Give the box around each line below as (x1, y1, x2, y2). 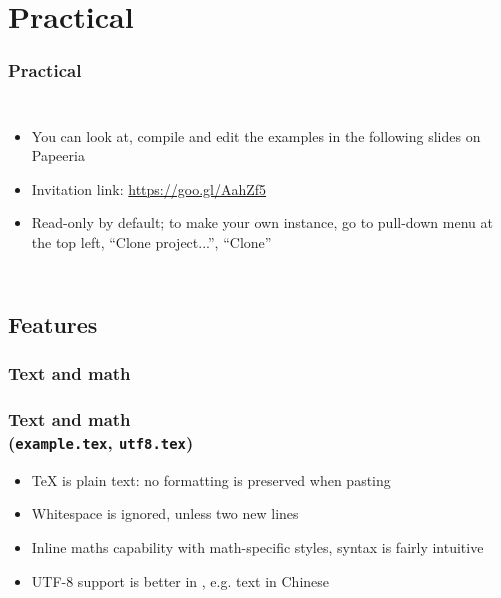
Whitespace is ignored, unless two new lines (31, 503, 299, 524)
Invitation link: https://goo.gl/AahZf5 (31, 178, 267, 199)
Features (8, 308, 98, 339)
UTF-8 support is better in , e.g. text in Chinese (31, 570, 330, 591)
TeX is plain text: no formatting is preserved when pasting (31, 469, 391, 490)
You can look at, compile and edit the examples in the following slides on (31, 125, 481, 146)
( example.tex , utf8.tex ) (8, 430, 194, 455)
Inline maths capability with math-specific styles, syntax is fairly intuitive (31, 537, 484, 558)
